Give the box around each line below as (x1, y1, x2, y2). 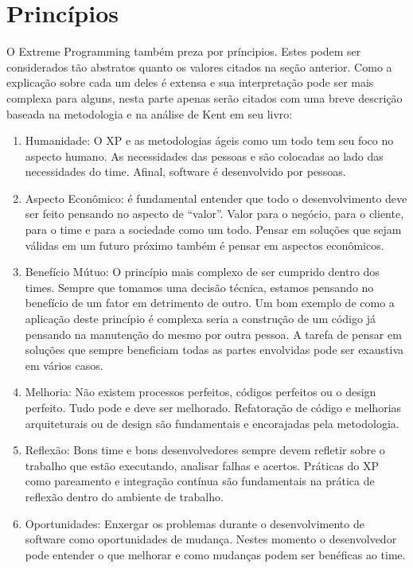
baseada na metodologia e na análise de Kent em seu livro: (6, 105, 293, 122)
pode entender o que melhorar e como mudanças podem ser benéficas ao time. (25, 546, 406, 562)
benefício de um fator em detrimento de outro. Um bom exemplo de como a (25, 294, 395, 311)
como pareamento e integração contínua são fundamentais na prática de (25, 473, 375, 489)
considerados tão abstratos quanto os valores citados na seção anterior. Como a (6, 58, 392, 75)
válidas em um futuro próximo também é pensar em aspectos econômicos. (25, 236, 384, 253)
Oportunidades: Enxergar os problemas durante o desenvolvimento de (25, 515, 364, 531)
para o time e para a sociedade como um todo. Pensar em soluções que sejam (25, 221, 402, 238)
